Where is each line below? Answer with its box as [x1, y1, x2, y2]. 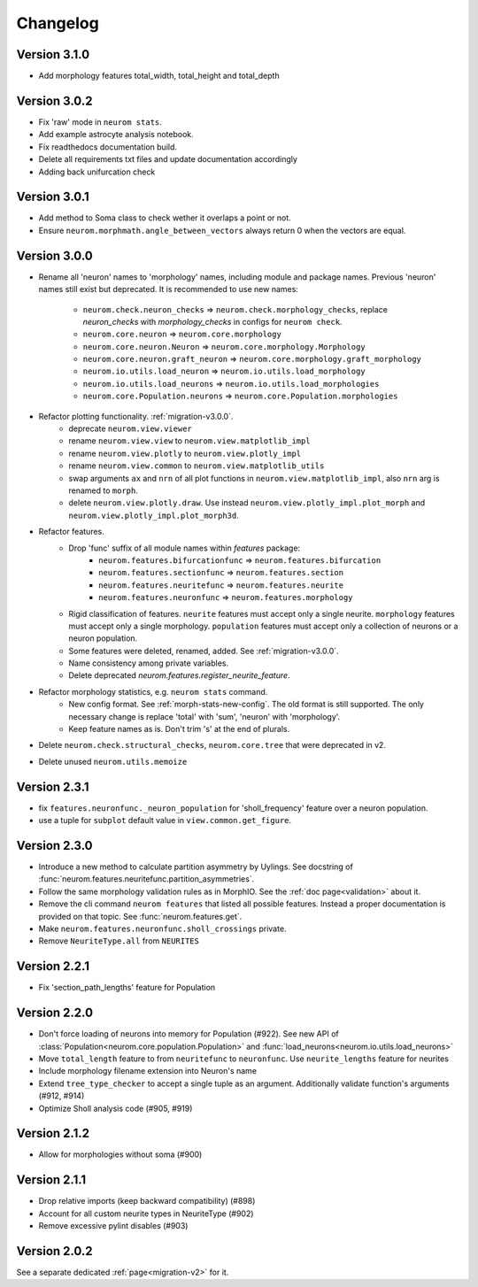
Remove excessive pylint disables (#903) [38, 1221, 189, 1231]
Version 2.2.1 [16, 959, 90, 974]
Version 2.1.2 [16, 1126, 90, 1141]
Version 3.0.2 [16, 93, 93, 108]
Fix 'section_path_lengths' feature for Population [38, 983, 216, 993]
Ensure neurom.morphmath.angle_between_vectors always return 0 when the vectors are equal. [38, 225, 406, 235]
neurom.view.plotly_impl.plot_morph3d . [68, 510, 239, 520]
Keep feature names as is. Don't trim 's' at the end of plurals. [68, 724, 290, 735]
